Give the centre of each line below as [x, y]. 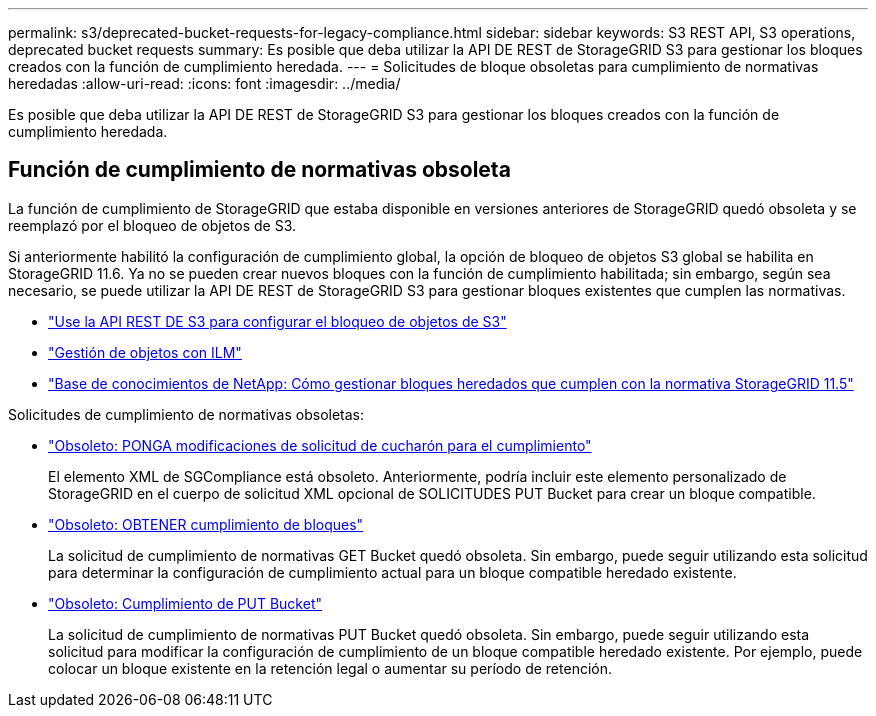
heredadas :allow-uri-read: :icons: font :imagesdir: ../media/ [204, 83]
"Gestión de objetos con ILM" [145, 352]
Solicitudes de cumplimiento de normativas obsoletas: [186, 414]
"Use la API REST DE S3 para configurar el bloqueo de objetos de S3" [277, 321]
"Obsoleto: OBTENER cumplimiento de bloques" [206, 524]
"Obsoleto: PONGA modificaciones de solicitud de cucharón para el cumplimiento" [320, 445]
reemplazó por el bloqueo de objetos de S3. [152, 225]
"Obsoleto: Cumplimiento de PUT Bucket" [185, 603]
